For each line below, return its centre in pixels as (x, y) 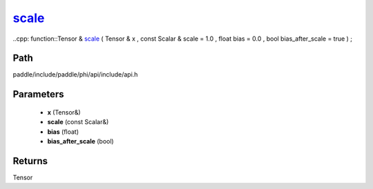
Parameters (38, 94)
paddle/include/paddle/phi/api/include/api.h (75, 74)
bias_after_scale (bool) (80, 141)
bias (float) (63, 132)
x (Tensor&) (64, 112)
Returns (30, 161)
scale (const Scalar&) (78, 122)
